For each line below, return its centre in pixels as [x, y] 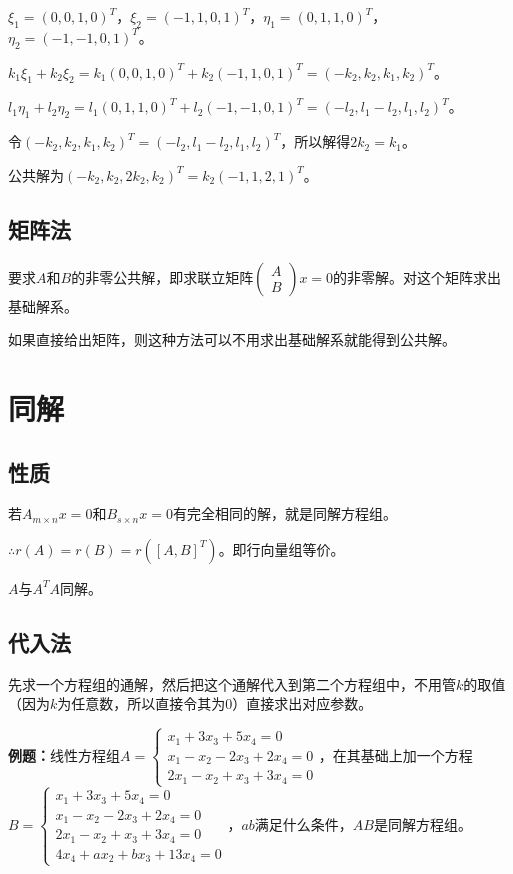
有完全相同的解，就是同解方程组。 [284, 513]
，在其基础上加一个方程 [395, 754]
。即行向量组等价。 [281, 548]
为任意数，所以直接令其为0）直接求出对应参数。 [215, 703]
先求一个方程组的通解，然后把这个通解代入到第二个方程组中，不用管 [232, 683]
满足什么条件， [303, 823]
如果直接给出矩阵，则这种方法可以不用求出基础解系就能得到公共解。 [232, 339]
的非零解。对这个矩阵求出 [417, 276]
